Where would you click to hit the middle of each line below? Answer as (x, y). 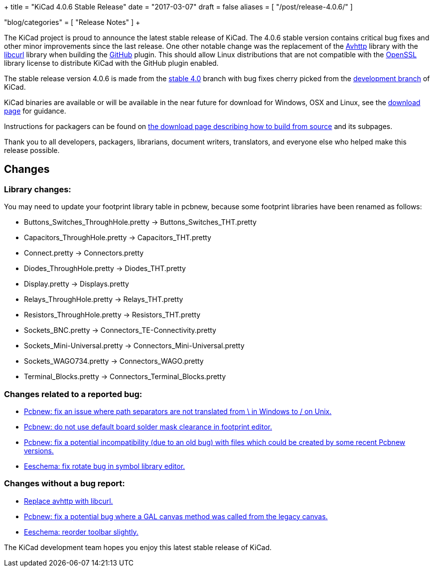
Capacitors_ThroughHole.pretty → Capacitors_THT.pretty (118, 238)
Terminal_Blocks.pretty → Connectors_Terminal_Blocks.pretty (125, 377)
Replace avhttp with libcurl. (69, 501)
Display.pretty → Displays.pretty (76, 284)
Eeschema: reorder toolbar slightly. (81, 532)
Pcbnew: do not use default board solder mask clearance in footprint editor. (148, 427)
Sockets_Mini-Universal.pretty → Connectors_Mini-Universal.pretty (134, 346)
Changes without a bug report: (65, 484)
